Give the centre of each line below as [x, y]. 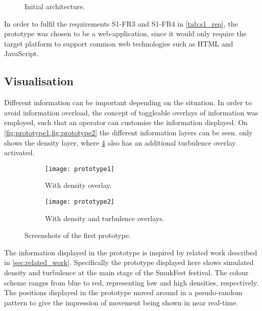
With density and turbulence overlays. [105, 218]
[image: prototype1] [80, 169]
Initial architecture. [55, 6]
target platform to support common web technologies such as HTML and [119, 43]
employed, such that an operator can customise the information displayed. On [126, 122]
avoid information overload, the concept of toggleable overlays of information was [131, 112]
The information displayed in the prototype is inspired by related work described [131, 252]
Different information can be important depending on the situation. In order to [128, 102]
